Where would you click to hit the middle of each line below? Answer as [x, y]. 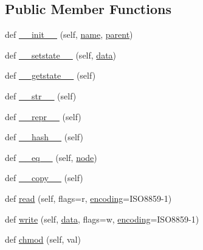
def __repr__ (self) [43, 116]
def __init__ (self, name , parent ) [69, 34]
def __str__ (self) [41, 95]
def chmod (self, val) [43, 239]
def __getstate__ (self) [50, 75]
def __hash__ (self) [44, 137]
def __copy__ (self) [44, 178]
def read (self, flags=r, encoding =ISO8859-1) [88, 198]
